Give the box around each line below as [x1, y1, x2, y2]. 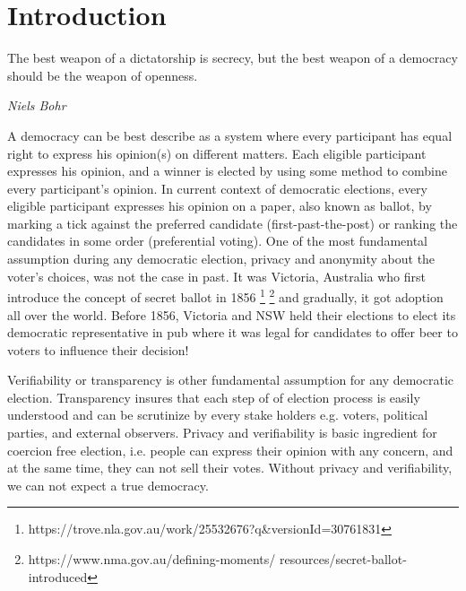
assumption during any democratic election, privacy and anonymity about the [7, 249, 436, 268]
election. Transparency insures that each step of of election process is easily [7, 387, 420, 406]
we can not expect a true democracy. [7, 475, 209, 494]
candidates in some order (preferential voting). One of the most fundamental [7, 231, 428, 250]
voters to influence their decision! [7, 340, 189, 359]
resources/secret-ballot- [279, 550, 407, 569]
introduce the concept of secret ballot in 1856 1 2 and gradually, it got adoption [7, 285, 444, 306]
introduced [28, 567, 88, 586]
